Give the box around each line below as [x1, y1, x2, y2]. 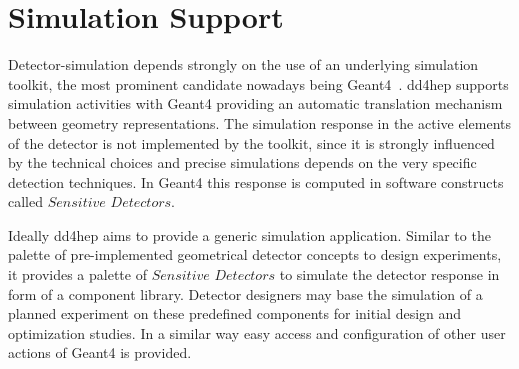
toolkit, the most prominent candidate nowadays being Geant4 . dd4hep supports [8, 73, 509, 94]
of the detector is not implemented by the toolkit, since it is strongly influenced [8, 132, 495, 153]
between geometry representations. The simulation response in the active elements [8, 112, 511, 133]
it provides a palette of [8, 264, 147, 285]
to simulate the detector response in [279, 264, 500, 285]
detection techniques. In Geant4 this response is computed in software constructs [8, 171, 504, 192]
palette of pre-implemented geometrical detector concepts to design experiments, [8, 244, 502, 265]
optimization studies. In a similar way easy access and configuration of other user [8, 322, 506, 343]
